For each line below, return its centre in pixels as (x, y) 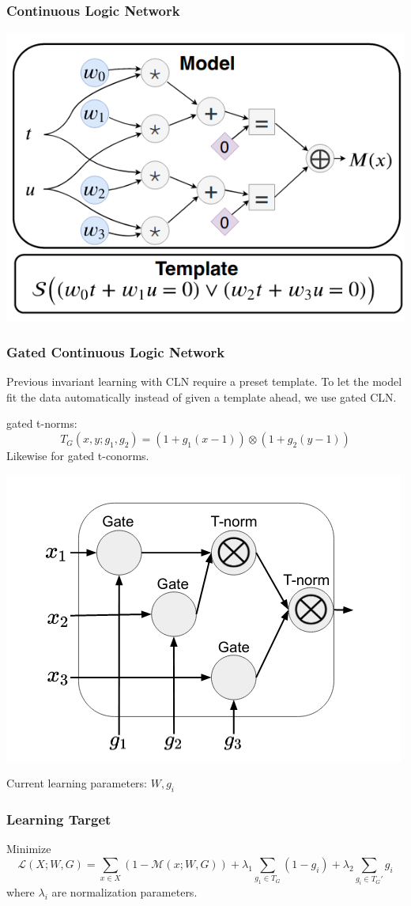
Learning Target (59, 819)
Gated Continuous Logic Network (116, 352)
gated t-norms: (42, 423)
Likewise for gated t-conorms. (78, 456)
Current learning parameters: (77, 783)
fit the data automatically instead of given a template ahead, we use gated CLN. (202, 396)
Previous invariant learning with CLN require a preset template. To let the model (204, 381)
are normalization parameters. (124, 892)
